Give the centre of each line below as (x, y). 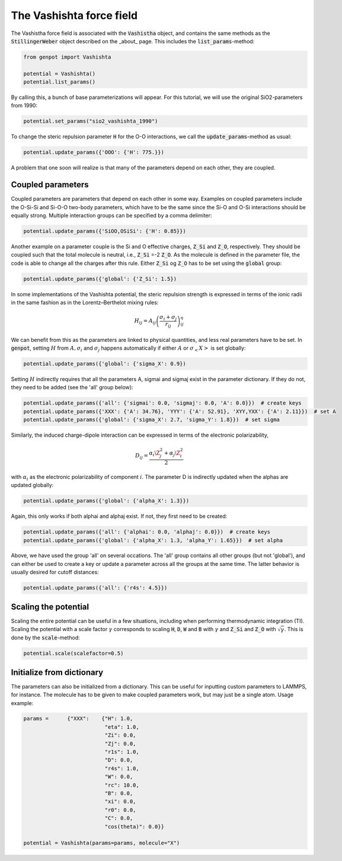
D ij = (141, 456)
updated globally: (32, 485)
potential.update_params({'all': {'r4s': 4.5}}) (95, 588)
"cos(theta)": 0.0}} (134, 826)
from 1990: (24, 105)
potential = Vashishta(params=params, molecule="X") (102, 843)
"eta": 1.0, (122, 727)
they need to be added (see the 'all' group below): (72, 388)
